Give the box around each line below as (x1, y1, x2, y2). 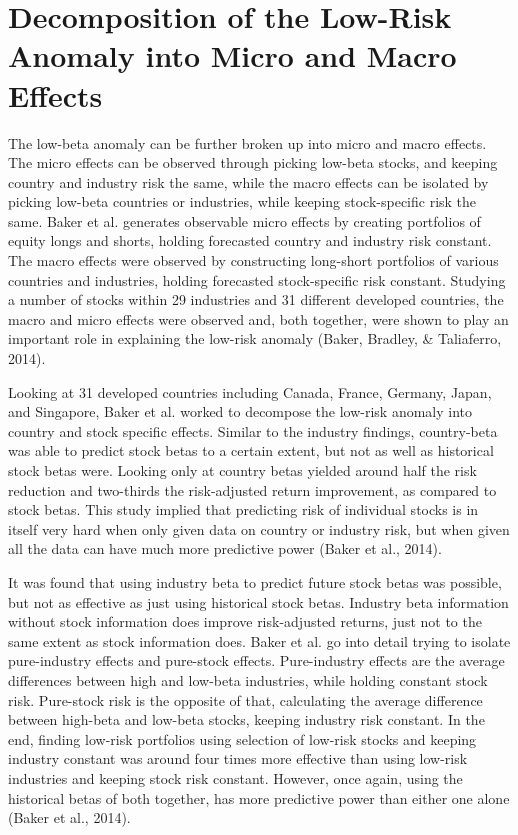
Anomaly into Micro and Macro (8, 35, 457, 76)
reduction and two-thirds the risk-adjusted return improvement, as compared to (8, 479, 497, 500)
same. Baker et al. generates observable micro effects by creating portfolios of (8, 210, 481, 231)
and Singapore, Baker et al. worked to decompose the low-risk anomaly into (8, 401, 473, 422)
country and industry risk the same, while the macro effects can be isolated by (8, 171, 489, 192)
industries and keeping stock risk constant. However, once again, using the (8, 767, 463, 788)
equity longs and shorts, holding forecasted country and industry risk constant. (8, 230, 492, 251)
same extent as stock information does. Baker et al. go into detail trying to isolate (8, 630, 511, 651)
